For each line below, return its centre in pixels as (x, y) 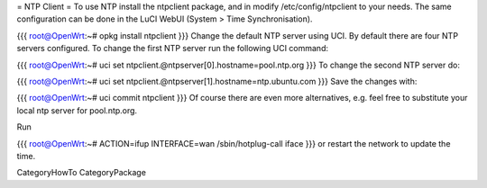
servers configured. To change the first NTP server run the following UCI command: (173, 49)
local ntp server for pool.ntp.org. (77, 110)
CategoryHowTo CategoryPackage (81, 173)
